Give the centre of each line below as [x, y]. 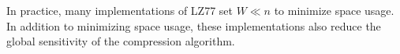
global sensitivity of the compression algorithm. [121, 41]
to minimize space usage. [334, 10]
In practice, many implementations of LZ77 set [120, 10]
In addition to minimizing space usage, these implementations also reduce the [194, 25]
